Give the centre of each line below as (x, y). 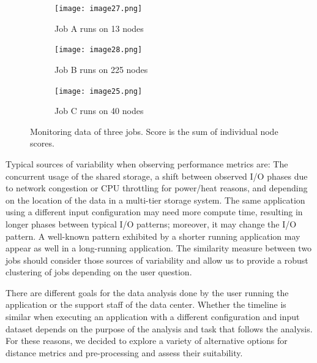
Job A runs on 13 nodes (99, 28)
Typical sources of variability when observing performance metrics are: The (147, 163)
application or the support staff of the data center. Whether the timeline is (146, 304)
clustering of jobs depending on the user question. (99, 272)
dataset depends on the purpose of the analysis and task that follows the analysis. (159, 328)
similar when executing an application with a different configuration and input (153, 317)
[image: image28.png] (99, 50)
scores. (42, 143)
